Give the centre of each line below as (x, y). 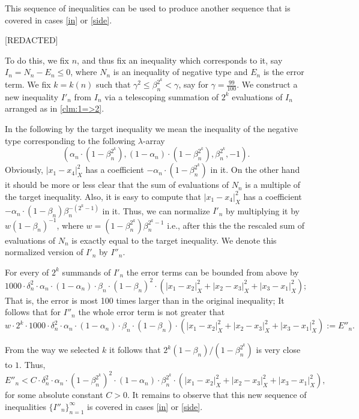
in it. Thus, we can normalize (156, 210)
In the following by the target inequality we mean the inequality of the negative (152, 129)
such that (113, 84)
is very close (278, 350)
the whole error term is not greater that (152, 312)
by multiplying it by (263, 210)
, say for (193, 84)
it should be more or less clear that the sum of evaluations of (117, 185)
